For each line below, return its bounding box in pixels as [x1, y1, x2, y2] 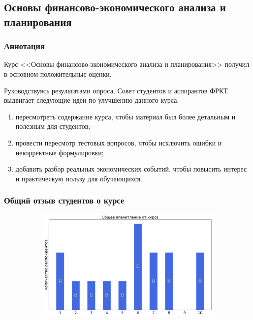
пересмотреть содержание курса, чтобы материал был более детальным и [15, 111, 236, 121]
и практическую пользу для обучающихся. [15, 173, 142, 183]
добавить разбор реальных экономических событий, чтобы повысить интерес [15, 164, 247, 174]
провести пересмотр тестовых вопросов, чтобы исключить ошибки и [15, 137, 222, 147]
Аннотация [4, 40, 45, 52]
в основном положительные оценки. [4, 68, 112, 79]
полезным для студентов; [15, 121, 91, 131]
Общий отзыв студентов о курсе [4, 194, 125, 206]
